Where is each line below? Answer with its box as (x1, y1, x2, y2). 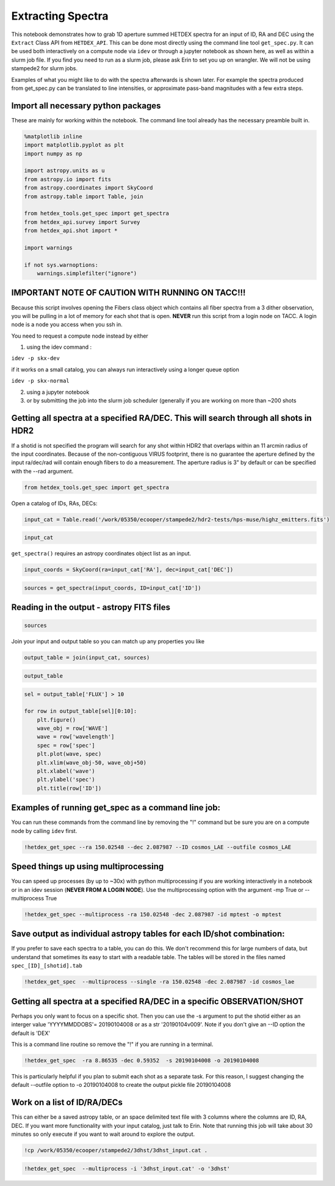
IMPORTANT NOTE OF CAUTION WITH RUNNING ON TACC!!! (11, 287, 246, 298)
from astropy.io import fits (24, 176, 112, 183)
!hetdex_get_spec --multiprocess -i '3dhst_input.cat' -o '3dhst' (24, 1165, 231, 1172)
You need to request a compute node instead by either (11, 332, 149, 339)
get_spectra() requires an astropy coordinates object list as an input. (11, 550, 192, 557)
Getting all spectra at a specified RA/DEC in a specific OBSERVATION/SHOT (11, 996, 304, 1006)
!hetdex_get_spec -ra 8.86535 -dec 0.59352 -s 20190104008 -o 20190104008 (24, 1057, 259, 1064)
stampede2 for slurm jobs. (11, 65, 78, 72)
